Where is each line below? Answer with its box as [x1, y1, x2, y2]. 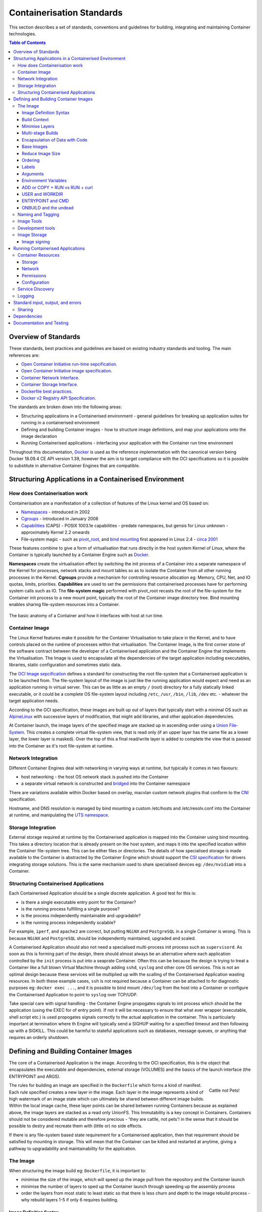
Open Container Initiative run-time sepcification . [21, 361, 117, 367]
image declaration [21, 433, 57, 439]
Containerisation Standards [9, 7, 123, 18]
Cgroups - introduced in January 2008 [21, 516, 99, 522]
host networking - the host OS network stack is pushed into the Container [21, 774, 169, 780]
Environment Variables [22, 177, 67, 184]
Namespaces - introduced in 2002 [21, 509, 90, 515]
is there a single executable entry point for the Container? [21, 899, 136, 905]
